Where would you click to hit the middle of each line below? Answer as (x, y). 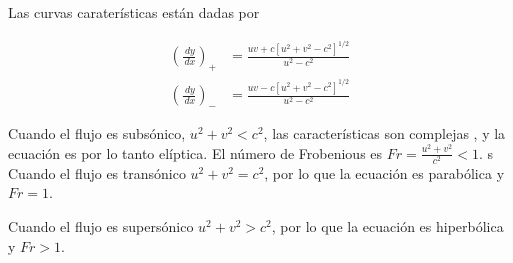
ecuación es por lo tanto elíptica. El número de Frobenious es (195, 152)
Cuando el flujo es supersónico (101, 225)
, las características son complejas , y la (384, 133)
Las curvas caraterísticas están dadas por (134, 12)
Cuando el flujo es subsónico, (97, 133)
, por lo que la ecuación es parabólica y (384, 172)
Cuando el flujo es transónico (97, 172)
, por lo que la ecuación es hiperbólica (387, 225)
